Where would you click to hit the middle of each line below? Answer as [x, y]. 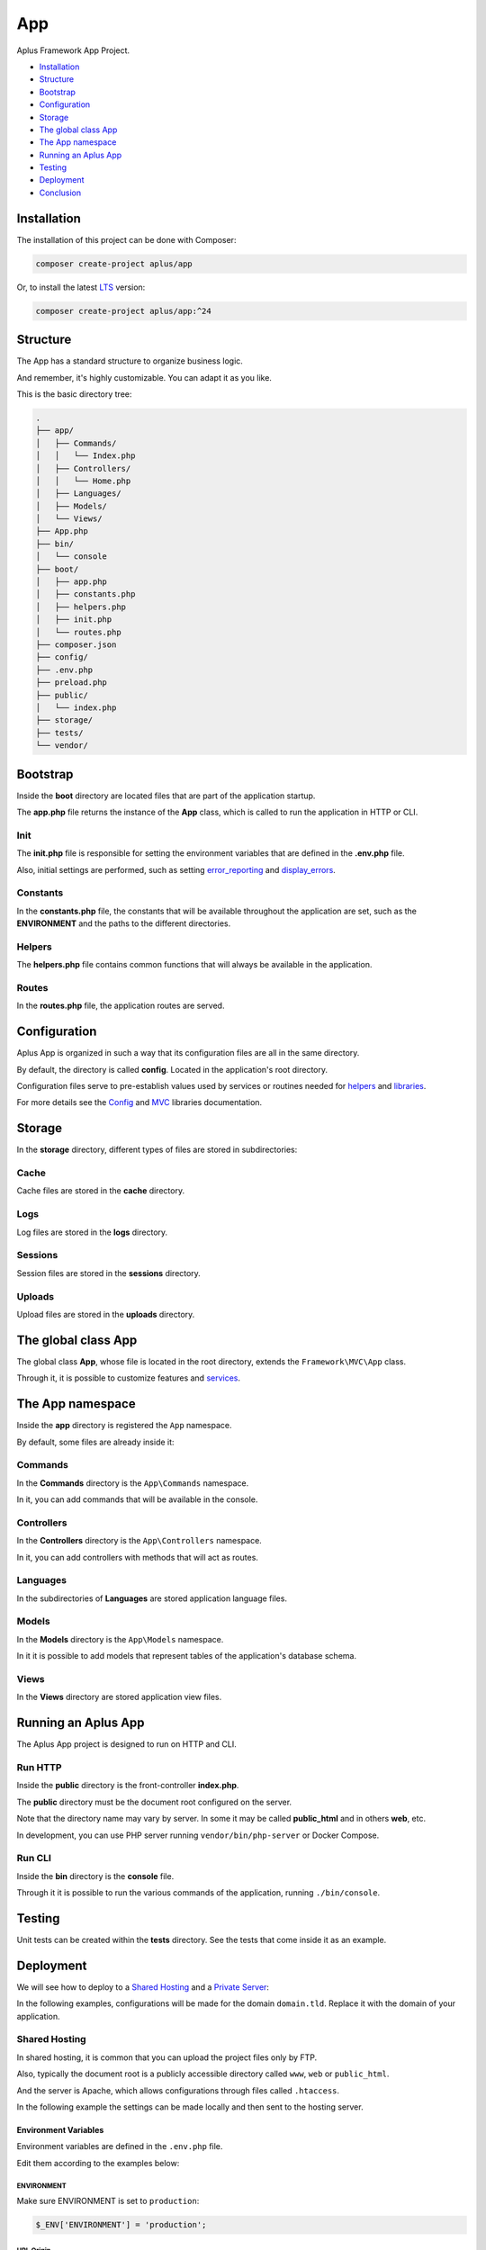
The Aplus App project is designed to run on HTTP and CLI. [127, 1744]
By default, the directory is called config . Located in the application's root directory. [172, 1069]
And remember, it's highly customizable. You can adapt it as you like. [144, 377]
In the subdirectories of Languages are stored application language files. [152, 1598]
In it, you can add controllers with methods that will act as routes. [137, 1557]
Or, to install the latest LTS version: [81, 287]
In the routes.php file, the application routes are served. [121, 1006]
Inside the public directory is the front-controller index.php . [128, 1786]
